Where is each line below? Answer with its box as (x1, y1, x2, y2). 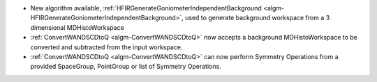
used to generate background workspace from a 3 (185, 14, 330, 22)
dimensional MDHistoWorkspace (30, 23, 125, 31)
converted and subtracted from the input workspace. (30, 42, 183, 51)
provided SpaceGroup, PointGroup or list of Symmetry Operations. (30, 63, 221, 71)
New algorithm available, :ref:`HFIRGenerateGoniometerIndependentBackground (30, 4, 262, 12)
